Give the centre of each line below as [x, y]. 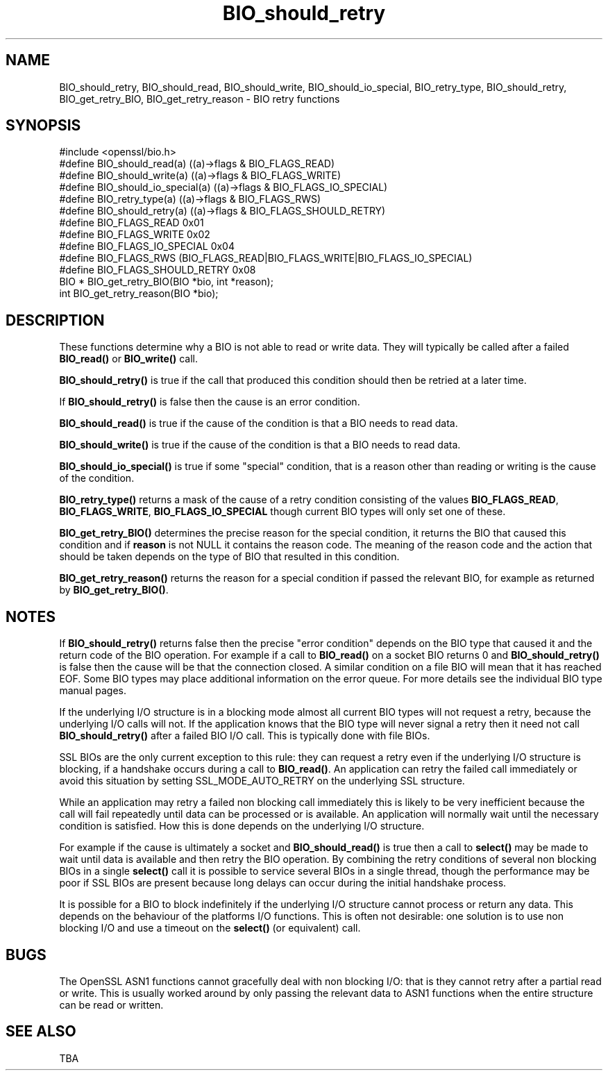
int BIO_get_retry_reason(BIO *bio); [139, 294]
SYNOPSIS [43, 126]
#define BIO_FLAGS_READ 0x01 [132, 223]
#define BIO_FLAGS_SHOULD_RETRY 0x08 [158, 270]
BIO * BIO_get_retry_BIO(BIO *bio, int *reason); [166, 282]
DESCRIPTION [55, 320]
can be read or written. [111, 1004]
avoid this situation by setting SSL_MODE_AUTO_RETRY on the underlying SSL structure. [262, 781]
